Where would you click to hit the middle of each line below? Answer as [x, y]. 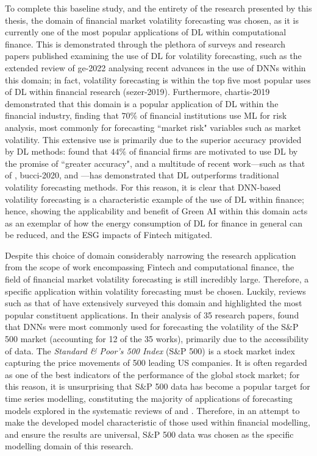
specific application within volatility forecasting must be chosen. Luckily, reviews [155, 291]
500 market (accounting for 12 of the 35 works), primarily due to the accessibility [157, 339]
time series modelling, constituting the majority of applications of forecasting [149, 398]
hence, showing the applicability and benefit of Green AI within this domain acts [156, 211]
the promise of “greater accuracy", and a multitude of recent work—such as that [155, 163]
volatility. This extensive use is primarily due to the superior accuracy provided [153, 139]
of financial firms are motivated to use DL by [213, 151]
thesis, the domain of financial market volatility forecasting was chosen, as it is [152, 20]
